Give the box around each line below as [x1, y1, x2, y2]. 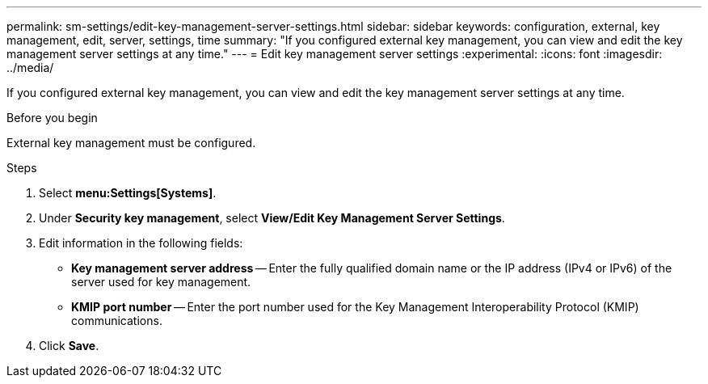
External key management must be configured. [6, 136, 256, 150]
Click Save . [39, 339, 99, 352]
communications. [71, 314, 162, 327]
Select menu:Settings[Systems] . [39, 186, 217, 200]
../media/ [6, 61, 54, 74]
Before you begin [6, 111, 98, 124]
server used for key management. [71, 275, 251, 289]
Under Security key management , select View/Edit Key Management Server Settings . [39, 211, 505, 225]
